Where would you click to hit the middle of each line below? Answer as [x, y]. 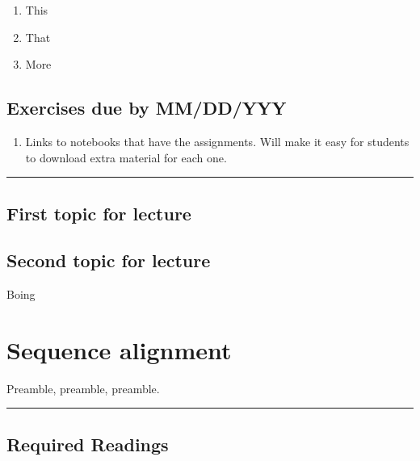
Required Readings [88, 444]
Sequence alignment [119, 349]
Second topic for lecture [109, 260]
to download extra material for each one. [126, 157]
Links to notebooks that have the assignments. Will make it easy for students [217, 141]
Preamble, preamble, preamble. [83, 388]
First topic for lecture [99, 213]
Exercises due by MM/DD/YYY [147, 108]
